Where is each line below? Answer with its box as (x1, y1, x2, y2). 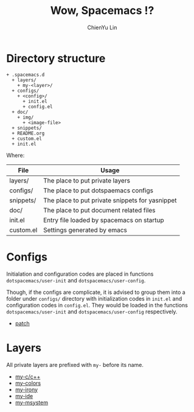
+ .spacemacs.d (6, 71, 45, 78)
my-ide (15, 392, 33, 399)
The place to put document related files (43, 206, 156, 214)
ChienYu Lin (87, 24, 117, 31)
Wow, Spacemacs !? (50, 4, 154, 18)
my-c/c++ (15, 372, 41, 380)
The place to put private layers (43, 176, 131, 184)
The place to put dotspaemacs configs (43, 186, 154, 195)
